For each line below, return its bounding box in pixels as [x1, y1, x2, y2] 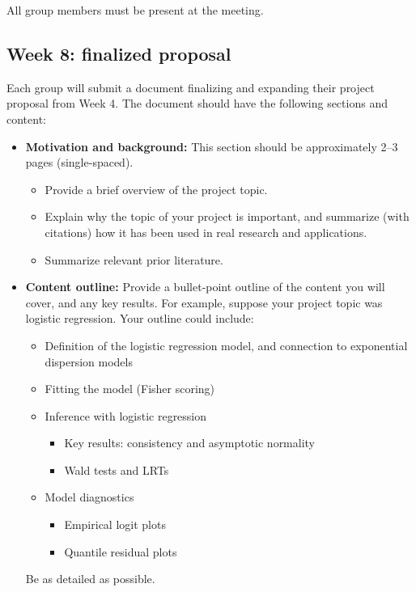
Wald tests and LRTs [64, 461, 169, 478]
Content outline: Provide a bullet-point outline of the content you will [25, 278, 385, 295]
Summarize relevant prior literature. [45, 251, 223, 268]
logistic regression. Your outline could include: [25, 310, 254, 327]
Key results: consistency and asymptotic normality [64, 434, 316, 451]
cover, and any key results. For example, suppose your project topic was [25, 294, 383, 311]
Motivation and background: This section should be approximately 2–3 [25, 137, 398, 154]
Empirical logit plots [64, 516, 166, 533]
